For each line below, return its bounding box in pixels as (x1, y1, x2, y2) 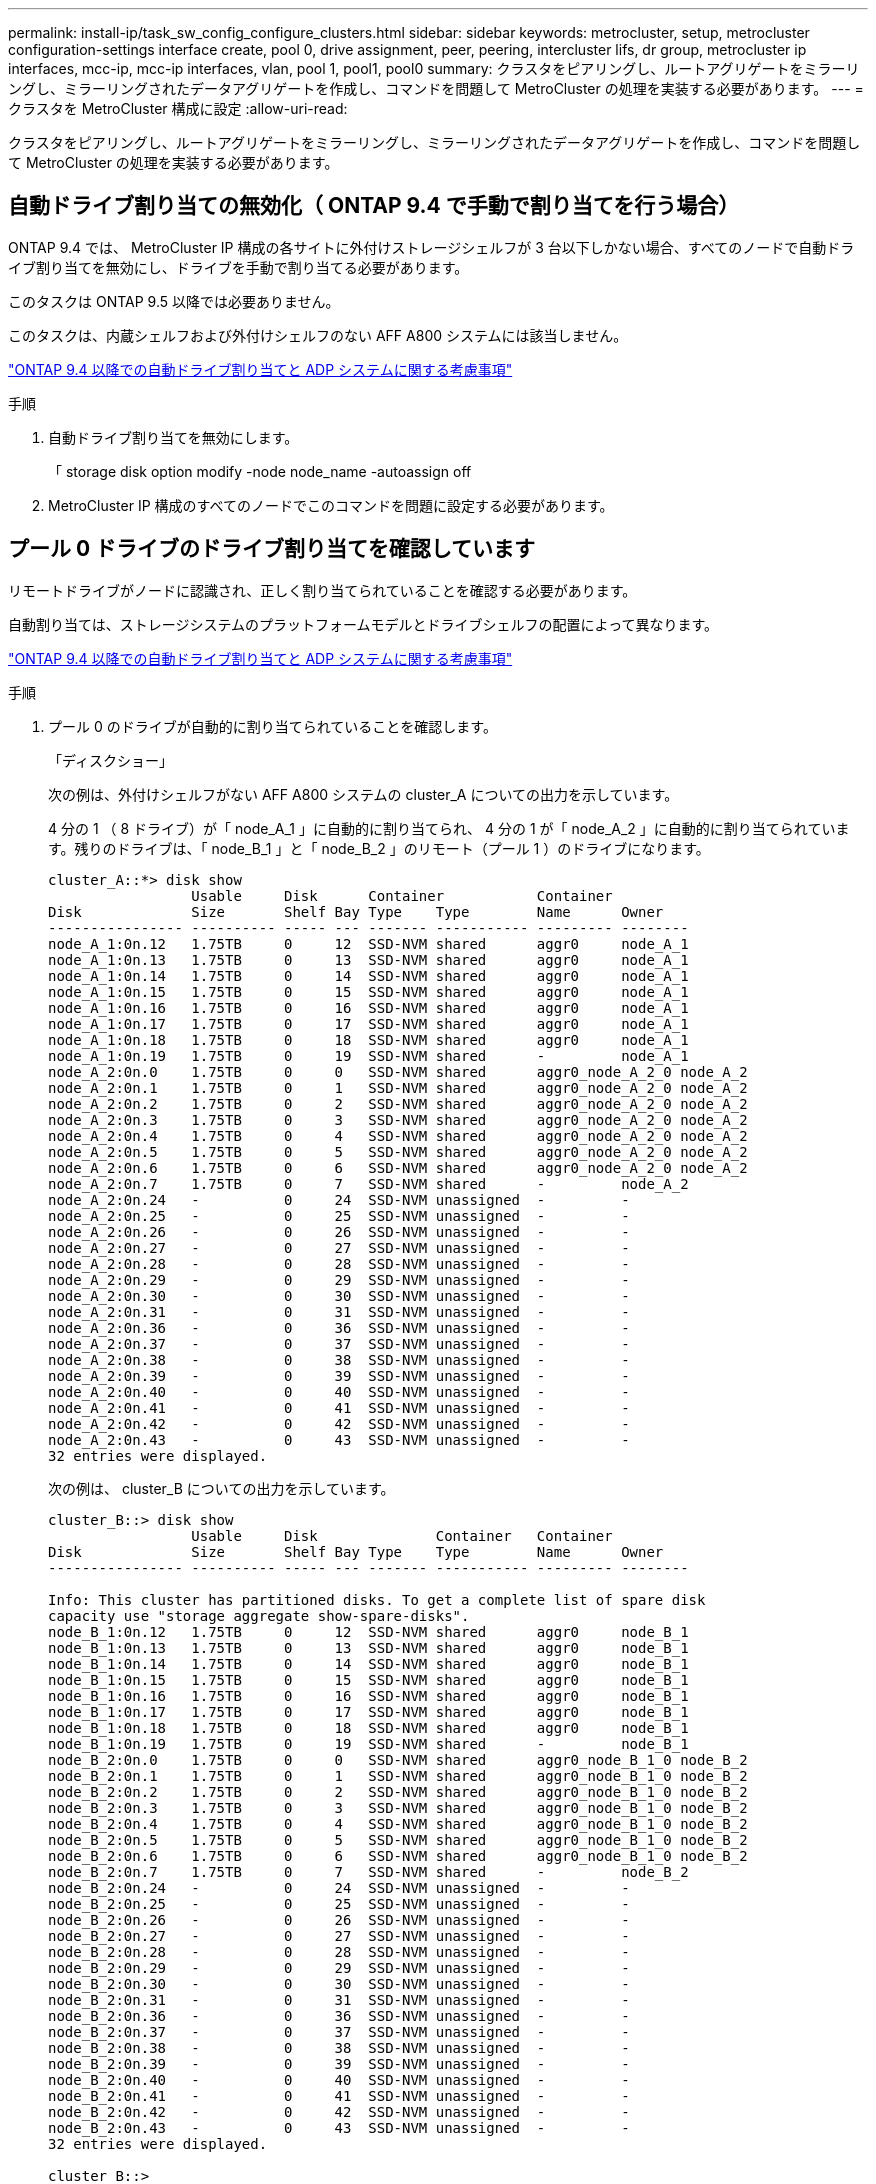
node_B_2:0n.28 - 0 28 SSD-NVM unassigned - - (48, 1943, 630, 1960)
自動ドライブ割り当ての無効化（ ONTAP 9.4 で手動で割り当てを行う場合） (8, 193, 740, 219)
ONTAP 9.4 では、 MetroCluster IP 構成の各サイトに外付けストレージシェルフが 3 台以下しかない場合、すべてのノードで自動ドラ (8, 238, 855, 256)
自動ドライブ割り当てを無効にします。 (48, 428, 299, 446)
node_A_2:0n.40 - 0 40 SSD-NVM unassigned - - (48, 1383, 630, 1400)
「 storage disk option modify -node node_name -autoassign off (48, 462, 472, 480)
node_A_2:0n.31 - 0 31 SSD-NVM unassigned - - (48, 1303, 630, 1320)
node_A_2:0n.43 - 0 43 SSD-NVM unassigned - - (48, 1431, 630, 1448)
